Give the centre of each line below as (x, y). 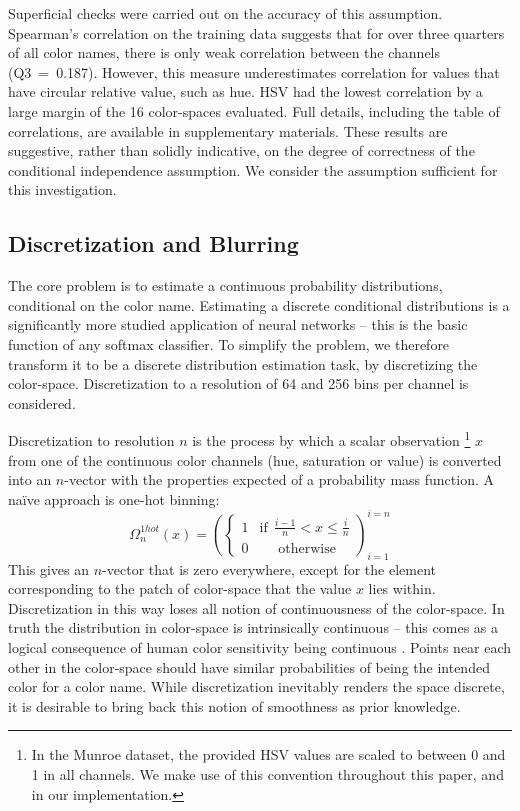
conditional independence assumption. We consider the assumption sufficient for (253, 169)
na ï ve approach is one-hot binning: (114, 498)
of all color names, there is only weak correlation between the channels (224, 52)
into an (30, 479)
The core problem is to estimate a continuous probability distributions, (225, 285)
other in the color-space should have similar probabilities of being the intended (249, 666)
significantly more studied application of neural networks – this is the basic (238, 324)
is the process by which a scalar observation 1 (331, 438)
